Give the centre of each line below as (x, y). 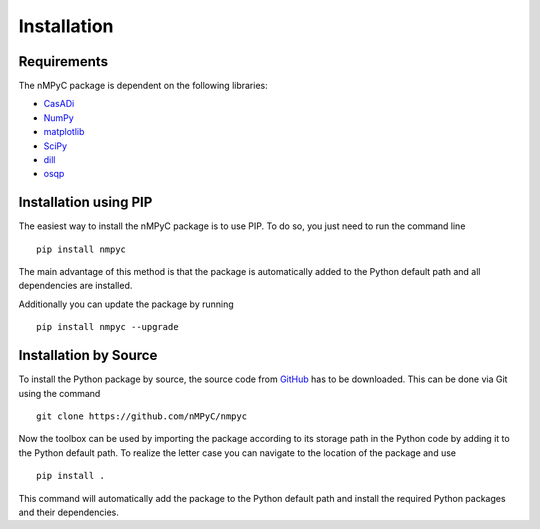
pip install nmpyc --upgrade (107, 327)
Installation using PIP (85, 202)
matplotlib (64, 132)
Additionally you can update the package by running (126, 304)
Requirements (63, 61)
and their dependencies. (68, 512)
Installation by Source (88, 355)
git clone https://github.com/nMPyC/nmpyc (142, 416)
